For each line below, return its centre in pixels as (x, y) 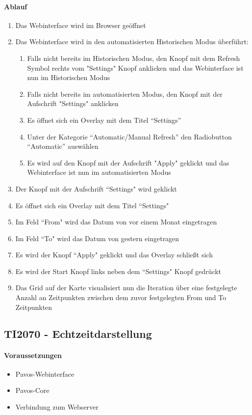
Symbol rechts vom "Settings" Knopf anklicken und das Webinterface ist (135, 68)
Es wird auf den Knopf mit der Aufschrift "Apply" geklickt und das (128, 162)
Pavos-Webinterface (45, 373)
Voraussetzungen (33, 355)
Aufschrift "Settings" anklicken (73, 103)
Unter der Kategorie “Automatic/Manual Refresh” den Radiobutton (129, 136)
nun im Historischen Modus (69, 77)
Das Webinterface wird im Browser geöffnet (81, 25)
